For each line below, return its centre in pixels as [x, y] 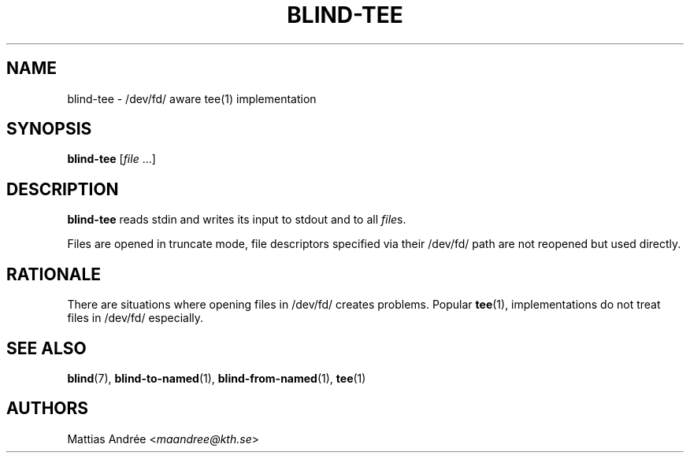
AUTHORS [48, 409]
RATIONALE [54, 274]
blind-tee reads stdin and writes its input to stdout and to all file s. [237, 220]
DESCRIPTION [63, 189]
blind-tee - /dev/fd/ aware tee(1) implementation [192, 98]
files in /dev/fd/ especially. [135, 318]
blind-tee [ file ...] [111, 159]
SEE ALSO [46, 348]
